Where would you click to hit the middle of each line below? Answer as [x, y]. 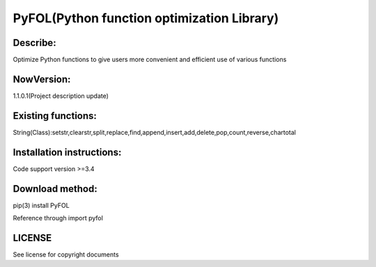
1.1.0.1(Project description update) [61, 96]
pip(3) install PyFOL [41, 205]
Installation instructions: [67, 152]
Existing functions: [55, 116]
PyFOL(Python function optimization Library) [146, 18]
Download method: [55, 189]
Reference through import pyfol [58, 218]
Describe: [34, 43]
